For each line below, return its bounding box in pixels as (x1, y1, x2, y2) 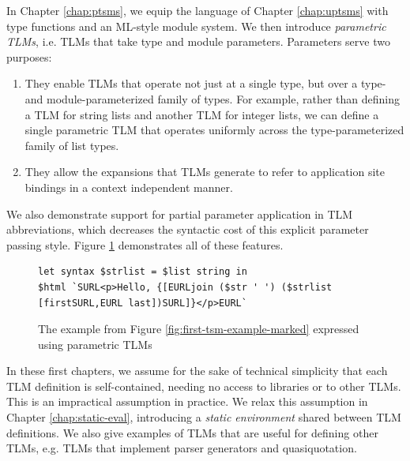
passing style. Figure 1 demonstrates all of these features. (6, 236, 284, 253)
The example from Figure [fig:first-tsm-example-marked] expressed (38, 320, 359, 337)
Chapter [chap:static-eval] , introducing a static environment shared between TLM (6, 409, 401, 425)
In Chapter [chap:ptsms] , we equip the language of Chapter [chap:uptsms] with (6, 2, 389, 18)
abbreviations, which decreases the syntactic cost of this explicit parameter (6, 221, 369, 238)
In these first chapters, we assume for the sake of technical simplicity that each (6, 362, 388, 379)
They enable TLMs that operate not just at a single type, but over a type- (24, 75, 386, 92)
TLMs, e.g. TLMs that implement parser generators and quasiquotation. (6, 440, 357, 456)
